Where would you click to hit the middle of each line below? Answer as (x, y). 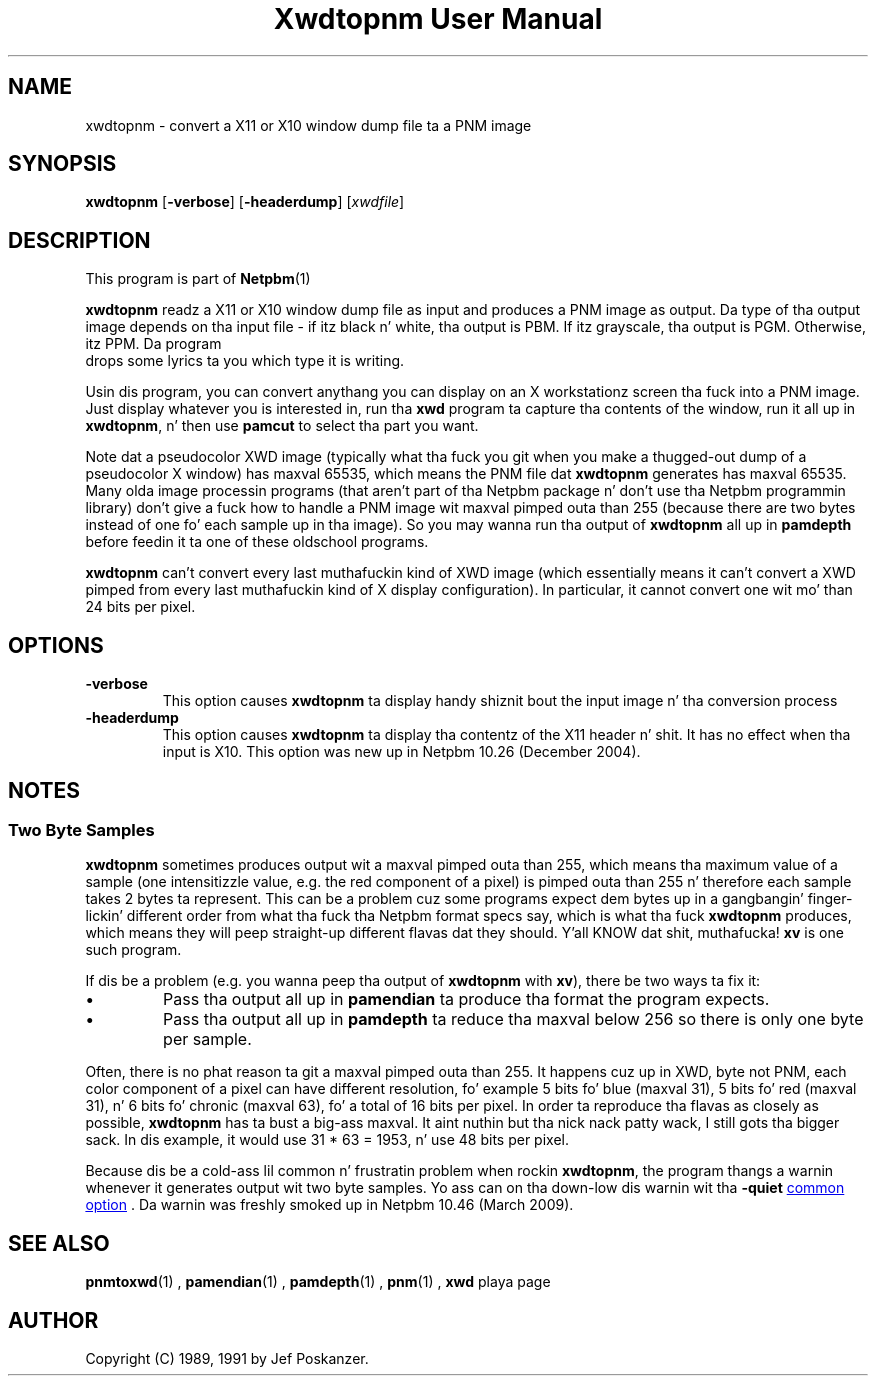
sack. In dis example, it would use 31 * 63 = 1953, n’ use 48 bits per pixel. (327, 1140)
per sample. (207, 1039)
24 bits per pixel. (140, 607)
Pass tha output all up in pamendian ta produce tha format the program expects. (466, 999)
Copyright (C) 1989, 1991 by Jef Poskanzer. (227, 1359)
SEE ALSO (59, 1243)
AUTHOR (53, 1320)
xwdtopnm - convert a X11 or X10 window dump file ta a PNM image (308, 125)
